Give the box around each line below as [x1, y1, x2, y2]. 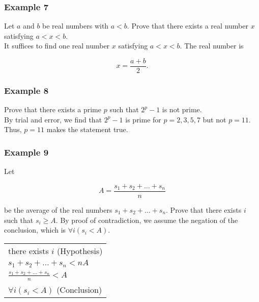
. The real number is [180, 40, 244, 51]
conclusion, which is [4, 224, 66, 235]
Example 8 [4, 84, 49, 96]
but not [203, 114, 226, 124]
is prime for [125, 114, 161, 124]
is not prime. [162, 104, 202, 115]
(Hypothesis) [56, 244, 103, 257]
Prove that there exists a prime [4, 104, 102, 115]
